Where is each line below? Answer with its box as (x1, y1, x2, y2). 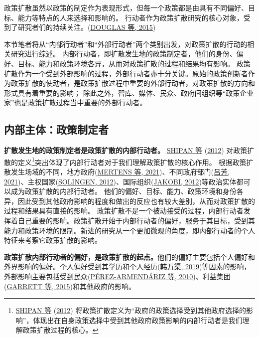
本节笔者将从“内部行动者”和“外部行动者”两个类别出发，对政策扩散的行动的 (4, 38, 248, 49)
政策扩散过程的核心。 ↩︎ (22, 325, 99, 335)
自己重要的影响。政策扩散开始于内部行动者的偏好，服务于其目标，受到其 (17, 215, 255, 225)
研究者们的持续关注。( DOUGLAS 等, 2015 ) (17, 22, 156, 32)
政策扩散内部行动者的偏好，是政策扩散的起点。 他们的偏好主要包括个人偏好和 (4, 251, 255, 262)
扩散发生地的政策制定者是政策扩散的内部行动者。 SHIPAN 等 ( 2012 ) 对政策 (4, 145, 248, 156)
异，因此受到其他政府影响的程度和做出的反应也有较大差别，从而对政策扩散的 (4, 195, 255, 206)
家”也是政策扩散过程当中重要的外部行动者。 (4, 97, 147, 108)
